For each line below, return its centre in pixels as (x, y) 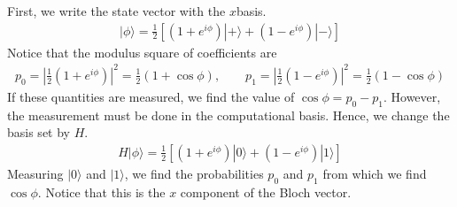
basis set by (39, 132)
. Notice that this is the (101, 192)
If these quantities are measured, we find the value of (151, 96)
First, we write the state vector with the (116, 11)
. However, (412, 96)
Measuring (35, 173)
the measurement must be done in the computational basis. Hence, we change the (228, 115)
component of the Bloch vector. (266, 192)
